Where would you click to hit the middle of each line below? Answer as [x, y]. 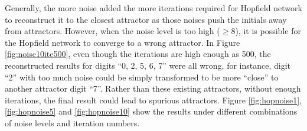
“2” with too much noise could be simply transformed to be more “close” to [142, 77]
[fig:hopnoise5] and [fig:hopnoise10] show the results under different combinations [151, 111]
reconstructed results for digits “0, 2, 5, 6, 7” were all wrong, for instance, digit [148, 65]
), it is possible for [268, 31]
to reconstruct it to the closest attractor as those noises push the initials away [146, 19]
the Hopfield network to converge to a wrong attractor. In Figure [123, 42]
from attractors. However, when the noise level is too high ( [112, 31]
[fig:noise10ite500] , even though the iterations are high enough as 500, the [138, 54]
